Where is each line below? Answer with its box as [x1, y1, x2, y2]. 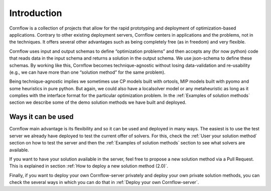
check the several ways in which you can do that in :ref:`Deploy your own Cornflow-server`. [9, 179, 199, 185]
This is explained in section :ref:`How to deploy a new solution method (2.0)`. [9, 163, 168, 169]
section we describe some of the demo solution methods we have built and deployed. [9, 99, 187, 105]
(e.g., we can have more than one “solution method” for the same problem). [9, 69, 166, 75]
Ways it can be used [9, 113, 74, 121]
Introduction [9, 8, 62, 19]
